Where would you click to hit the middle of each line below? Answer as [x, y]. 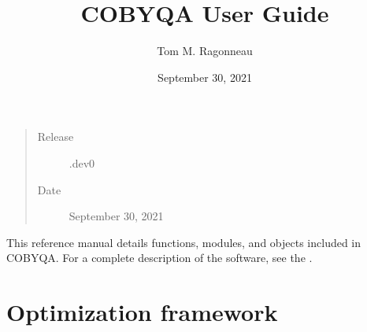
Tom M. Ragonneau [205, 51]
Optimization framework [142, 312]
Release [56, 136]
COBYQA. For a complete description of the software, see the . [159, 258]
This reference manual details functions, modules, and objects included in [184, 242]
